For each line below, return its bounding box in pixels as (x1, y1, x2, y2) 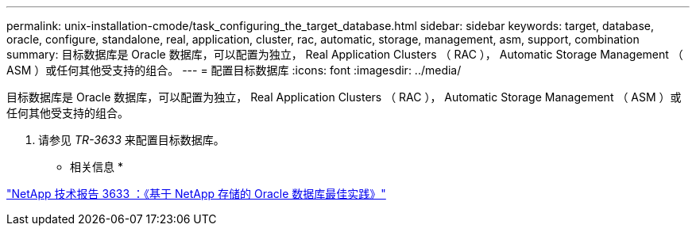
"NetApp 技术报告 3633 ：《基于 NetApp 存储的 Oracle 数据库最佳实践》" (6, 187, 386, 200)
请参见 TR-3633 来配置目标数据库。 (38, 133, 225, 146)
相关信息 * (70, 160, 123, 173)
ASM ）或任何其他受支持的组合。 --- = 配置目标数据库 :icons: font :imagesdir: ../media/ (6, 63, 462, 77)
